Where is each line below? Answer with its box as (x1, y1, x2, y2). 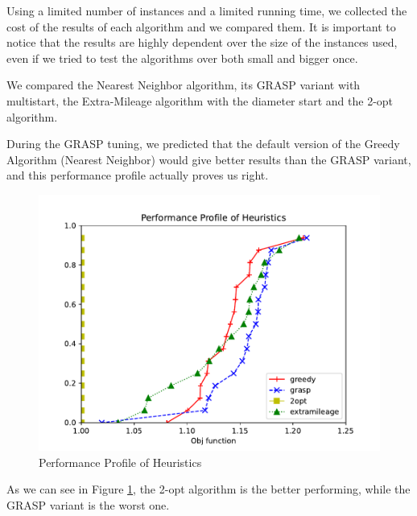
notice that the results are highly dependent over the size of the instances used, (6, 34, 398, 51)
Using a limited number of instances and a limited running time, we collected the (6, 2, 407, 19)
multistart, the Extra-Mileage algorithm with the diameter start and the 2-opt (6, 92, 394, 109)
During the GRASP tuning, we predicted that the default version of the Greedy (6, 135, 400, 152)
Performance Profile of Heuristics (39, 453, 202, 470)
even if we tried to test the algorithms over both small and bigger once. (6, 49, 358, 66)
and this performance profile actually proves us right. (6, 167, 269, 184)
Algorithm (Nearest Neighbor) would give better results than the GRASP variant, (6, 151, 411, 167)
